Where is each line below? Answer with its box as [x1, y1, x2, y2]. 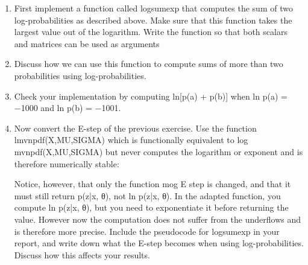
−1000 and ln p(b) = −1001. [14, 101, 121, 114]
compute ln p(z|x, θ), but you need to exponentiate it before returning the [14, 201, 289, 214]
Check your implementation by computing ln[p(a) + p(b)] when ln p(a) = [14, 89, 288, 102]
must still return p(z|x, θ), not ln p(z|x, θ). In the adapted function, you [14, 189, 281, 202]
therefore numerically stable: [14, 157, 119, 170]
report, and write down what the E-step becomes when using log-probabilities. [14, 237, 304, 249]
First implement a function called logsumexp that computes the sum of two [14, 2, 293, 14]
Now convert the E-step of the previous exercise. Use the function [14, 121, 257, 134]
